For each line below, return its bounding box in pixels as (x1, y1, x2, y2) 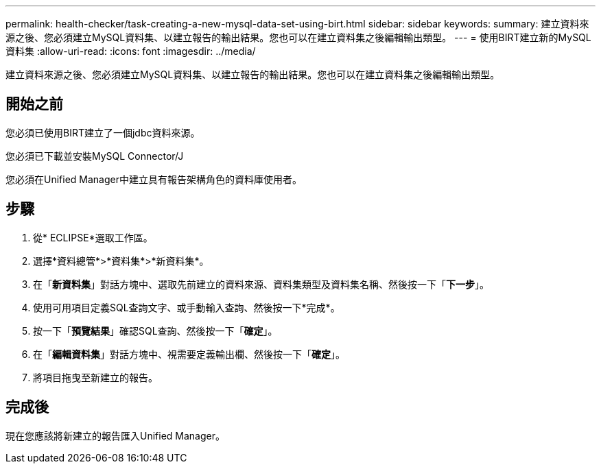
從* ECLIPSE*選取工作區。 (33, 231, 153, 243)
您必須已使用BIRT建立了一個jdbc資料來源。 (5, 126, 200, 139)
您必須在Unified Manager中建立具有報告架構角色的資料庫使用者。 (5, 173, 302, 185)
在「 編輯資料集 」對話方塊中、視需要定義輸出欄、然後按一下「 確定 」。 (33, 348, 345, 360)
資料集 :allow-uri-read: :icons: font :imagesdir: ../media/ (5, 45, 256, 57)
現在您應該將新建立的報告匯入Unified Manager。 (5, 429, 225, 442)
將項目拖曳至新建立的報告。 (33, 371, 158, 383)
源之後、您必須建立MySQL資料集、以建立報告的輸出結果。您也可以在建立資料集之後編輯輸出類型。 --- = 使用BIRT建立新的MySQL (5, 32, 591, 43)
